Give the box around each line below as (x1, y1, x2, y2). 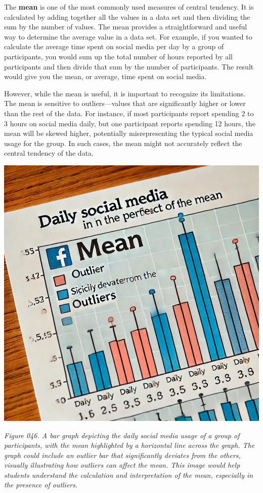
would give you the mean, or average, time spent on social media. (4, 71, 207, 82)
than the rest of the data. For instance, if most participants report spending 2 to (4, 108, 254, 118)
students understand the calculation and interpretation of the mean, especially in (4, 469, 253, 480)
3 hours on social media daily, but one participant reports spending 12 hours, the (4, 118, 255, 128)
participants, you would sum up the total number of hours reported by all (4, 51, 233, 61)
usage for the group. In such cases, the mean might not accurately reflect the (4, 137, 242, 148)
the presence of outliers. (4, 479, 78, 490)
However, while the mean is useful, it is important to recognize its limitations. (4, 88, 246, 98)
